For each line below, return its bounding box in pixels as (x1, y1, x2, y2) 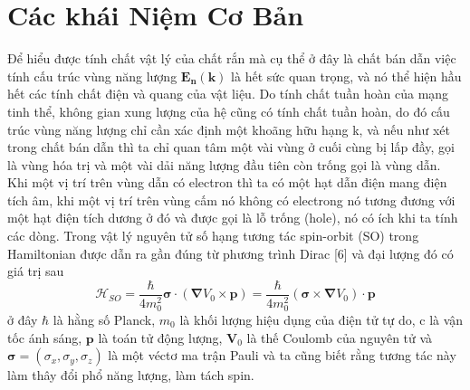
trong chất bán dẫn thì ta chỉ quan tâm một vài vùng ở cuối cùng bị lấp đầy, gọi (7, 138, 455, 157)
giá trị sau (7, 262, 64, 281)
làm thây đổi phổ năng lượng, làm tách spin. (7, 366, 254, 385)
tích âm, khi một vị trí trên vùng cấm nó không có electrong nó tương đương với (7, 190, 456, 209)
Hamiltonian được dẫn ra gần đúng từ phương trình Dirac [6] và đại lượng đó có (7, 243, 454, 262)
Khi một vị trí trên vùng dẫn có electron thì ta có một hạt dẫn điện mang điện (7, 173, 447, 192)
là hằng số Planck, (53, 309, 156, 328)
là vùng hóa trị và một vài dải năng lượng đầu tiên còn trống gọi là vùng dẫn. (7, 155, 441, 174)
